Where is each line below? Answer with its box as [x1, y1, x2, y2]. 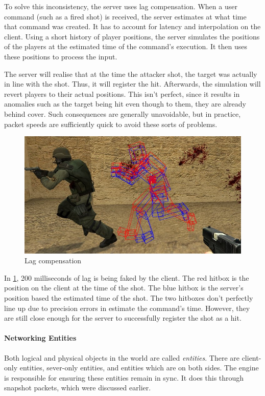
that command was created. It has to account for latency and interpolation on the [4, 21, 261, 32]
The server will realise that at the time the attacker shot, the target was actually [4, 68, 257, 79]
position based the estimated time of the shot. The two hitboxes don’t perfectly [4, 293, 253, 303]
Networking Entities [4, 332, 77, 343]
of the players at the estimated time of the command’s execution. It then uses [4, 41, 247, 52]
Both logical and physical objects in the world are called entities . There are [4, 352, 239, 363]
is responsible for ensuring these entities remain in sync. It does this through [4, 372, 244, 383]
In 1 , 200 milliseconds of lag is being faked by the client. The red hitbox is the [4, 272, 249, 283]
